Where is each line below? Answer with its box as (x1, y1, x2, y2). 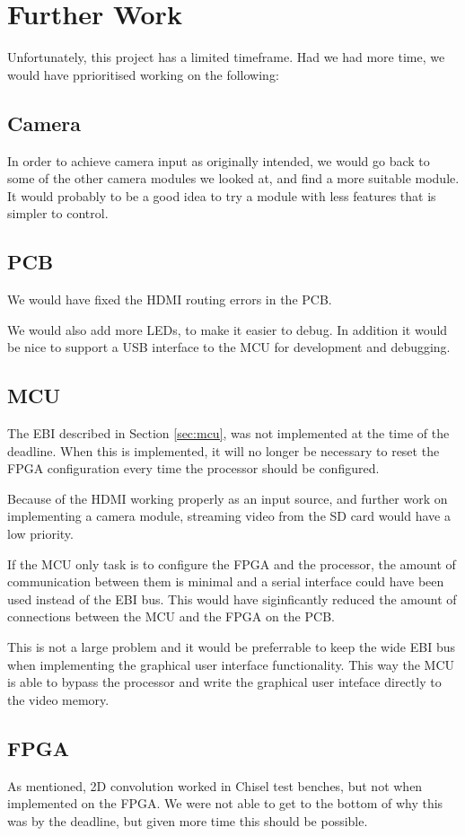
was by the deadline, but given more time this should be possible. (7, 811, 368, 830)
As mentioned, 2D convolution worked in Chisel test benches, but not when (7, 776, 423, 795)
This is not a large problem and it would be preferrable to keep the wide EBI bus (7, 638, 455, 656)
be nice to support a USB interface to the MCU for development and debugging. (7, 338, 451, 356)
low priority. (7, 524, 74, 543)
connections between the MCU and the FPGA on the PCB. (7, 607, 335, 626)
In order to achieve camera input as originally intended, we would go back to (7, 151, 430, 170)
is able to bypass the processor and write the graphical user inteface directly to (7, 673, 442, 691)
